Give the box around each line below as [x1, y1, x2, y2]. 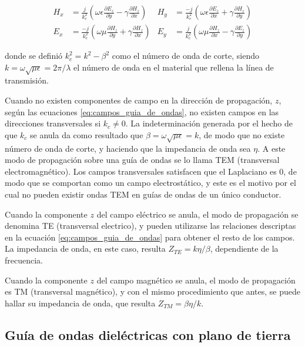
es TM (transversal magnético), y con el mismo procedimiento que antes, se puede [5, 285, 300, 298]
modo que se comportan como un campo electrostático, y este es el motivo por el [5, 176, 296, 189]
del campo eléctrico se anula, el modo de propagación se [96, 208, 299, 220]
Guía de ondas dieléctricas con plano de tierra [5, 325, 291, 343]
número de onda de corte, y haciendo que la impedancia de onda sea [5, 142, 251, 154]
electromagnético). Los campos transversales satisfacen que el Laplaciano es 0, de [5, 165, 297, 177]
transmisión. [5, 74, 49, 86]
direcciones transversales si [5, 117, 101, 129]
